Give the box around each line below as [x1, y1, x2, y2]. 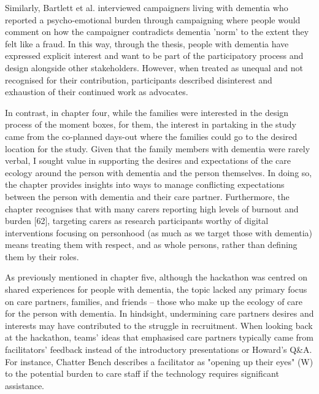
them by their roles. [5, 250, 79, 263]
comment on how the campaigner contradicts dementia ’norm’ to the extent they [5, 25, 309, 38]
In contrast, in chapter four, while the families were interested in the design [5, 106, 289, 118]
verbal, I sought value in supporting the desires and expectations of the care [5, 154, 291, 167]
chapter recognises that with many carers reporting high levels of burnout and [5, 202, 299, 215]
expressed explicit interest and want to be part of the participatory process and [5, 49, 304, 62]
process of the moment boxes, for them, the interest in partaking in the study [5, 118, 296, 131]
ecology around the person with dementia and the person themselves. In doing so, [5, 166, 312, 179]
